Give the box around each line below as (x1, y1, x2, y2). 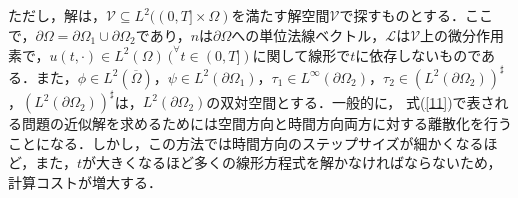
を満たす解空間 (231, 5, 330, 25)
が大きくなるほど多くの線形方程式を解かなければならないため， (82, 152, 502, 173)
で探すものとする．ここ (339, 5, 494, 25)
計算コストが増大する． (8, 172, 162, 193)
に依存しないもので (355, 44, 482, 65)
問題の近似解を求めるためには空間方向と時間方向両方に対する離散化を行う (21, 113, 512, 134)
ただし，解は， (8, 5, 106, 25)
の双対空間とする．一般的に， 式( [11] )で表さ (206, 91, 495, 112)
